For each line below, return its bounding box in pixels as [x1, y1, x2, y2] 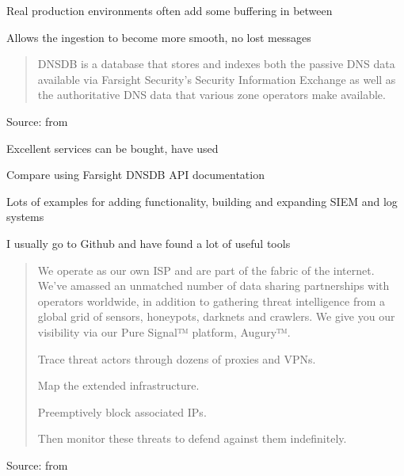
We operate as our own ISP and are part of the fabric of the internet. [37, 261, 375, 278]
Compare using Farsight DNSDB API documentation [6, 166, 265, 183]
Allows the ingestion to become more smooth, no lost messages [6, 29, 311, 45]
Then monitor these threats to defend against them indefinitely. [37, 430, 347, 447]
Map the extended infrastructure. [37, 377, 200, 394]
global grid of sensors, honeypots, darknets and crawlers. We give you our [37, 308, 395, 325]
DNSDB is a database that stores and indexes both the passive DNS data [37, 55, 395, 72]
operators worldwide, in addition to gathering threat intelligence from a [37, 292, 386, 309]
